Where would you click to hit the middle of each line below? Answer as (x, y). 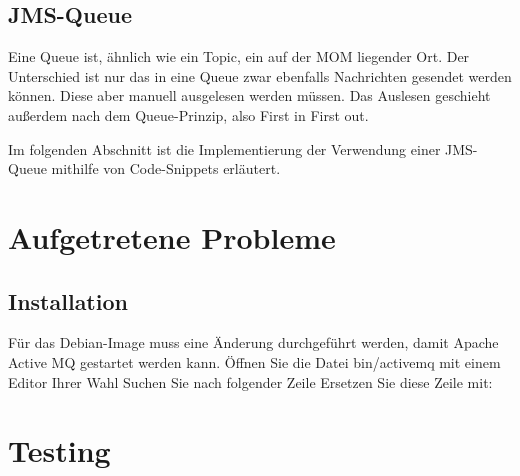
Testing (59, 450)
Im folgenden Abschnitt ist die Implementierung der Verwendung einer (224, 148)
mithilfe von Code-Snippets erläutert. (166, 168)
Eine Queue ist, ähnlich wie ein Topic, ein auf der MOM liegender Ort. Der (239, 56)
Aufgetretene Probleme (172, 236)
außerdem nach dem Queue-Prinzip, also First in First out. (188, 114)
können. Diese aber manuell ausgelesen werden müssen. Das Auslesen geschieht (249, 95)
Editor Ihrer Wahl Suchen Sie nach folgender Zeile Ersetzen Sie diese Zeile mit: (250, 381)
